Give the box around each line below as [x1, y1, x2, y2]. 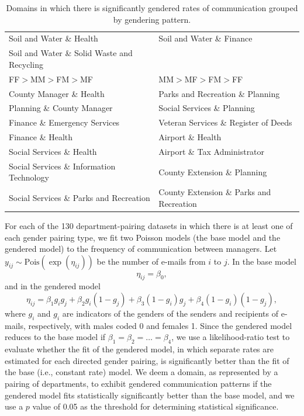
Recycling [9, 58, 43, 70]
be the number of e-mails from [96, 255, 206, 267]
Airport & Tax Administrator [158, 145, 265, 157]
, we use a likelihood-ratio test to [171, 331, 290, 343]
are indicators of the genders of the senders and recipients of [62, 307, 279, 320]
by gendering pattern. [113, 13, 191, 25]
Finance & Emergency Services [9, 116, 120, 129]
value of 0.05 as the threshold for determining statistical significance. [32, 400, 279, 412]
